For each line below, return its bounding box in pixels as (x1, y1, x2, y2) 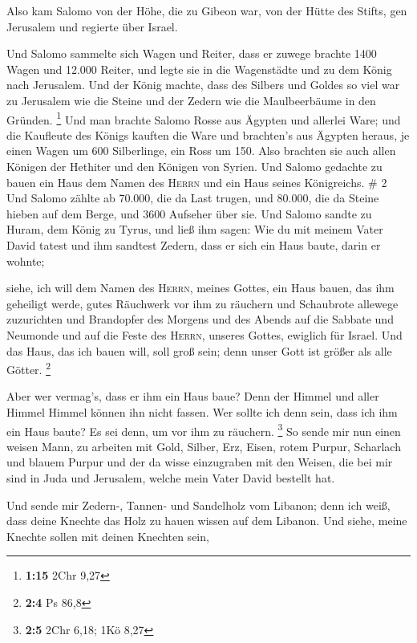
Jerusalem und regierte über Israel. (6, 18, 178, 35)
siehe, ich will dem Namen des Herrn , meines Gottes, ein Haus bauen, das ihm (6, 279, 395, 296)
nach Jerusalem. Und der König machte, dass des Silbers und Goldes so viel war (6, 76, 400, 93)
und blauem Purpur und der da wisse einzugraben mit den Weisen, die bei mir (6, 454, 393, 470)
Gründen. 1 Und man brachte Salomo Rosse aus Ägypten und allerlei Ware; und (6, 108, 401, 128)
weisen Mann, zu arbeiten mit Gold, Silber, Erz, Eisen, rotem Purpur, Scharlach (6, 437, 401, 454)
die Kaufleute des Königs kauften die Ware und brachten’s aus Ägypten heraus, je (6, 126, 410, 143)
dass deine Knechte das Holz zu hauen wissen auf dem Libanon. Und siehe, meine (6, 512, 407, 529)
